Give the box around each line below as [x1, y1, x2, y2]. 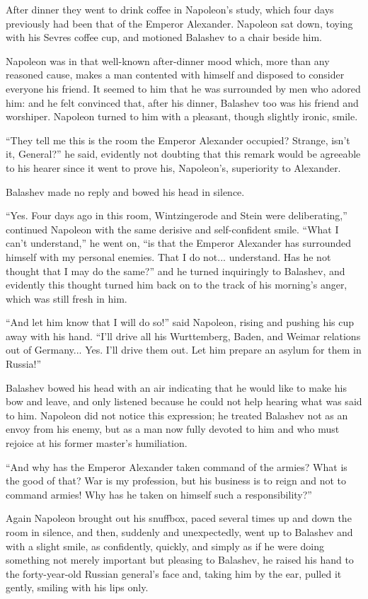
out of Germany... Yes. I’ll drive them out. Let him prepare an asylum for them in [6, 342, 362, 357]
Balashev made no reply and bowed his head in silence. [6, 184, 245, 199]
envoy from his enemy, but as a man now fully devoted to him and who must [6, 421, 340, 436]
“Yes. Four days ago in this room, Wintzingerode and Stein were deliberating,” [6, 208, 347, 223]
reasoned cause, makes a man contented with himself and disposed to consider [6, 67, 345, 82]
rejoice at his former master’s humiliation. [6, 436, 188, 450]
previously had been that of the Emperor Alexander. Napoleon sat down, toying [6, 16, 353, 30]
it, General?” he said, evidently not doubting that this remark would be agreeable [6, 146, 361, 161]
